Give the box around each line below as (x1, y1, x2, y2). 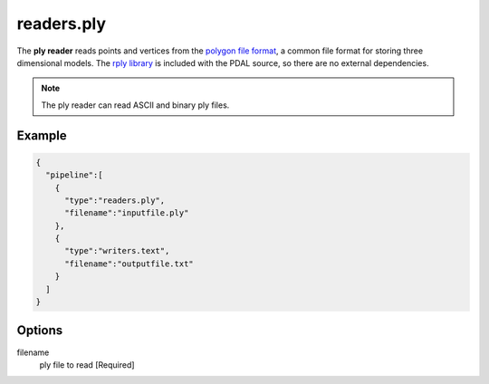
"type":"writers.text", (64, 245, 170, 256)
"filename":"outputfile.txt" (64, 258, 194, 269)
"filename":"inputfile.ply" (64, 208, 189, 218)
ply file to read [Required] (39, 359, 135, 370)
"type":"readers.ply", (64, 195, 166, 206)
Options (16, 322, 63, 339)
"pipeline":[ (45, 170, 103, 180)
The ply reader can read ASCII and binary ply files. (41, 100, 230, 110)
